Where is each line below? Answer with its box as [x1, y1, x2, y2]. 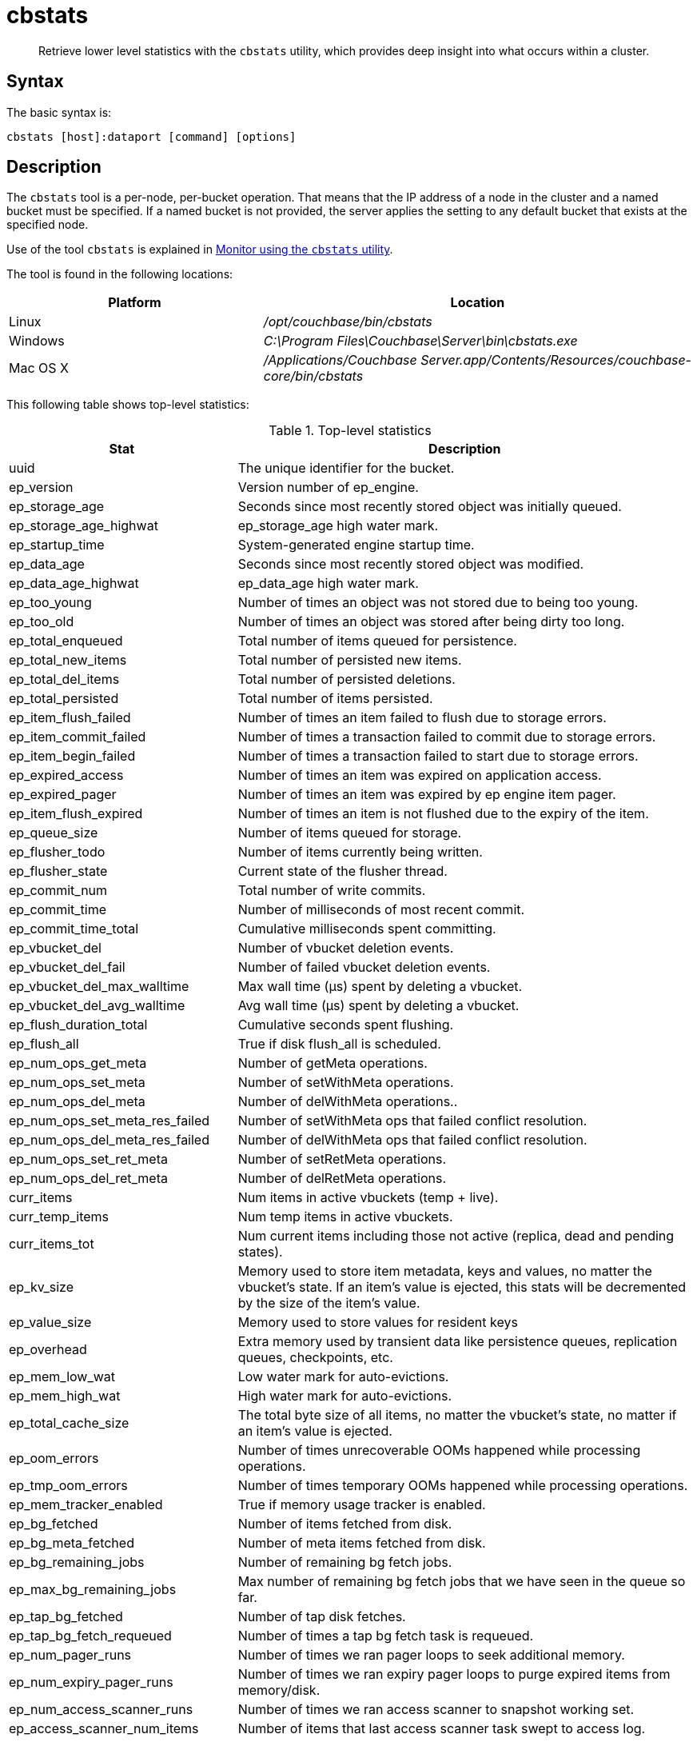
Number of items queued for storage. [237, 825, 462, 841]
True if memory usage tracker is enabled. [237, 1496, 486, 1513]
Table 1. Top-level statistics [269, 422, 432, 439]
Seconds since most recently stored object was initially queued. [237, 498, 622, 515]
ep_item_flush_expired [9, 805, 143, 822]
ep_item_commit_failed [9, 729, 146, 745]
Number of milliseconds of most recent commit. [237, 901, 525, 918]
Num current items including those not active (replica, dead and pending [237, 1228, 675, 1245]
